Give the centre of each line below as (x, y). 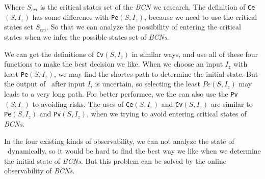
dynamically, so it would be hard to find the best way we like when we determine (134, 151)
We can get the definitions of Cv (54, 54)
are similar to (232, 103)
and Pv (50, 114)
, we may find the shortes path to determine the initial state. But (156, 73)
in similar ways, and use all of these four (195, 54)
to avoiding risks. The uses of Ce (83, 103)
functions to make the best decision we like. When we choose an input (114, 64)
